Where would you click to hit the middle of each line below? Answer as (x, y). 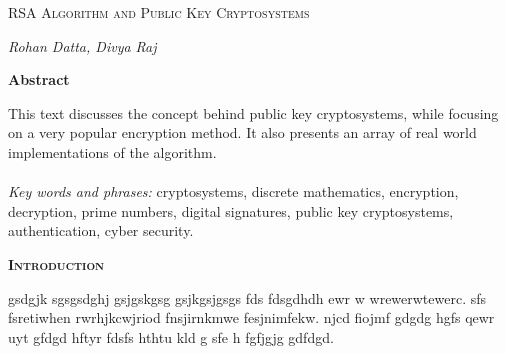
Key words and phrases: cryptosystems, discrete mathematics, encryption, (233, 191)
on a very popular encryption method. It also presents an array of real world (242, 132)
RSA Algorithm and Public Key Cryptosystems (159, 12)
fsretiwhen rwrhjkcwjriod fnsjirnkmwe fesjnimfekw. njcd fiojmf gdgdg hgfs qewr (251, 317)
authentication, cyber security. (101, 230)
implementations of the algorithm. (112, 151)
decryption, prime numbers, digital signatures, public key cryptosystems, (231, 210)
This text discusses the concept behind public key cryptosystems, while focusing (253, 112)
